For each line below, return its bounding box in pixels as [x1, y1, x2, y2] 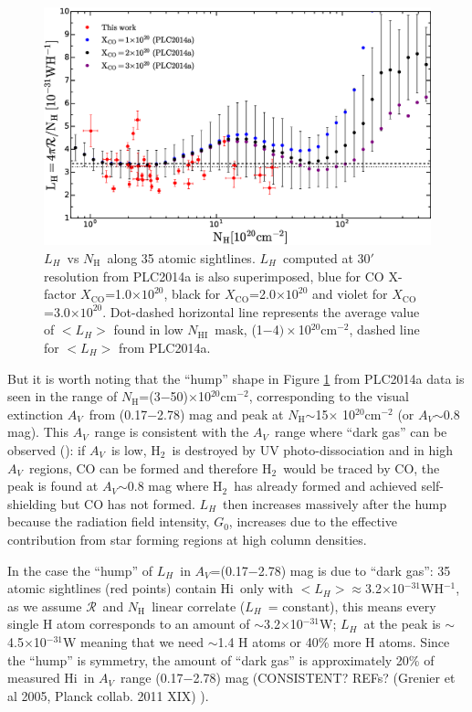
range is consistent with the [94, 422, 249, 441]
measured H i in [7, 668, 95, 687]
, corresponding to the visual [248, 387, 409, 406]
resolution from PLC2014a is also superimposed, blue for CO [44, 266, 384, 285]
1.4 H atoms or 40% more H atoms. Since [217, 632, 450, 651]
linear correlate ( [152, 596, 246, 615]
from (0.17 [89, 404, 148, 423]
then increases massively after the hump [223, 494, 447, 513]
